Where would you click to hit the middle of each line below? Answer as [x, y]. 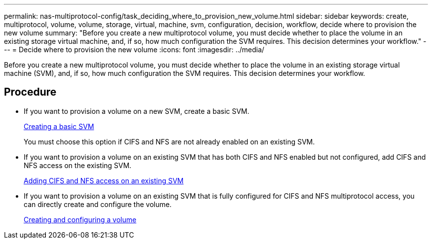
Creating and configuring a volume [80, 219]
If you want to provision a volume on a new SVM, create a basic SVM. [137, 111]
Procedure [30, 92]
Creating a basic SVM [59, 126]
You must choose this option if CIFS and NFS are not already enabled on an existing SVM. [169, 141]
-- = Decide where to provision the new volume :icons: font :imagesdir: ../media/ [134, 50]
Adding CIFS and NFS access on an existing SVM [104, 180]
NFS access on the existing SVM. [78, 165]
